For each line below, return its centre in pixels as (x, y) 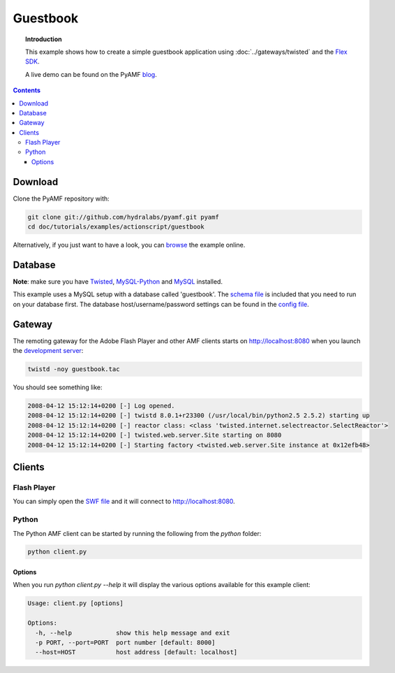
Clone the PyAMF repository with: (61, 198)
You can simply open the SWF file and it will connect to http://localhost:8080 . (124, 501)
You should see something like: (58, 387)
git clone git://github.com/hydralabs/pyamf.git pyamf (123, 217)
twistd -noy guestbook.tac (74, 369)
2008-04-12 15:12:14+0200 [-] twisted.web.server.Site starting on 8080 (155, 435)
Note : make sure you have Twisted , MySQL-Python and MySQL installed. (118, 282)
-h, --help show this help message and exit (133, 633)
